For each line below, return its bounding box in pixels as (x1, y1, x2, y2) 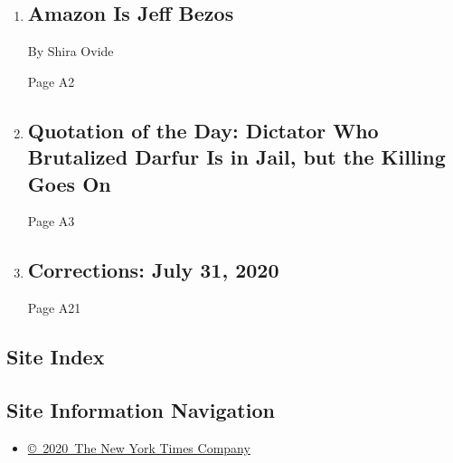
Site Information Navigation (6, 395, 275, 423)
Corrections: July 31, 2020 (27, 256, 279, 284)
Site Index (6, 343, 105, 371)
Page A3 (27, 212, 75, 231)
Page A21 (27, 298, 81, 317)
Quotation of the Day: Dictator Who (27, 116, 379, 144)
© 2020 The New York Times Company (27, 438, 250, 457)
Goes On (27, 169, 111, 197)
